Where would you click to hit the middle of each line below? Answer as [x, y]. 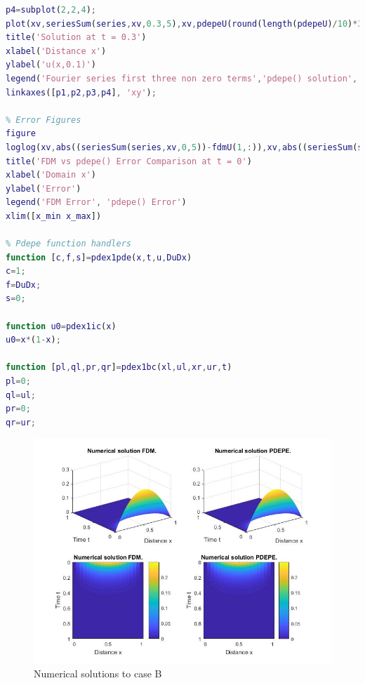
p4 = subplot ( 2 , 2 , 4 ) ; [51, 10]
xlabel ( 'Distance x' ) [56, 51]
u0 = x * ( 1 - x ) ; [33, 340]
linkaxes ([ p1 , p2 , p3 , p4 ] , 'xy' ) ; [81, 92]
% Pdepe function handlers [68, 244]
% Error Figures [44, 120]
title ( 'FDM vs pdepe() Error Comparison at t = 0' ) [129, 161]
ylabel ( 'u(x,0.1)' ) [51, 65]
